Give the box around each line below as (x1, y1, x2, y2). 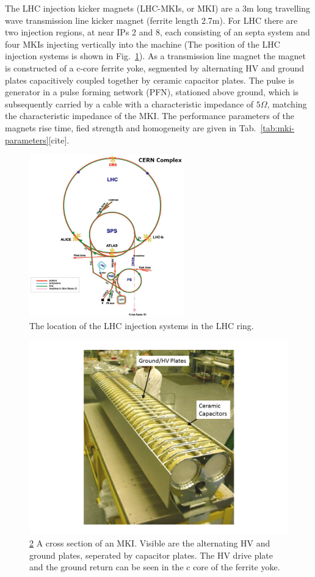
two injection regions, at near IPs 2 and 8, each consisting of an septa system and (5, 26, 310, 38)
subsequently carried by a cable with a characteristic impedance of (5, 97, 254, 110)
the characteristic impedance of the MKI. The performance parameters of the (5, 109, 295, 122)
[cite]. (48, 133, 70, 146)
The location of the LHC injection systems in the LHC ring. (29, 319, 254, 332)
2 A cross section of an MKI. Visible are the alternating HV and (29, 537, 270, 549)
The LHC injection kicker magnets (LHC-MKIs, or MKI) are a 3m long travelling (5, 2, 310, 14)
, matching (267, 97, 307, 110)
